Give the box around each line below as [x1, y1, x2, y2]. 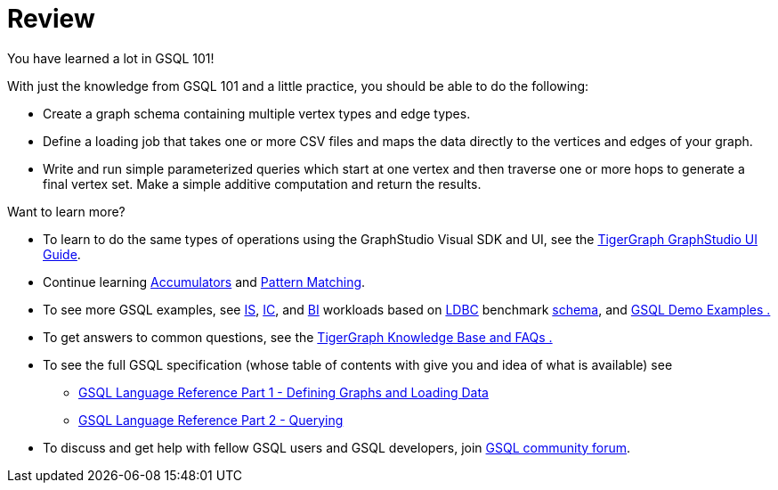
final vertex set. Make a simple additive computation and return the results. [43, 176, 482, 192]
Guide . [43, 246, 81, 262]
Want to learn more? [7, 203, 126, 219]
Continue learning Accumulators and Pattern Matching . [43, 274, 366, 290]
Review [7, 4, 95, 34]
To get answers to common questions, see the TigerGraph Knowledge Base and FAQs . [43, 329, 553, 345]
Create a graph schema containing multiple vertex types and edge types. [43, 105, 471, 121]
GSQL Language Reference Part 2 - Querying [78, 412, 344, 428]
